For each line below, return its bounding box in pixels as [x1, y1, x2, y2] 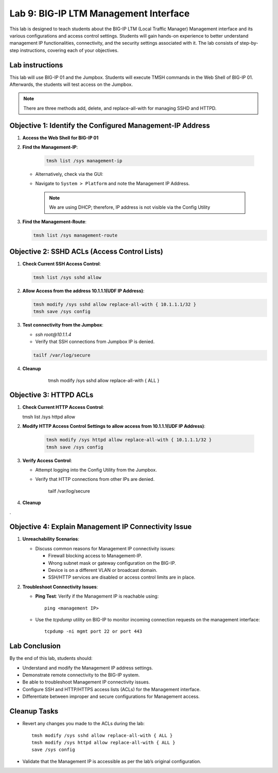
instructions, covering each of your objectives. [20, 47, 119, 53]
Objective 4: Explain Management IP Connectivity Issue [9, 523, 192, 531]
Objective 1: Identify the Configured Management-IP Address [9, 121, 211, 130]
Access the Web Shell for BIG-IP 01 [22, 134, 99, 141]
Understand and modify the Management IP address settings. [22, 664, 153, 671]
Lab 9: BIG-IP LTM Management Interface [9, 8, 190, 19]
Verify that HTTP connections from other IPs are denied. [35, 476, 155, 482]
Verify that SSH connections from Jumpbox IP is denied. [35, 338, 155, 345]
